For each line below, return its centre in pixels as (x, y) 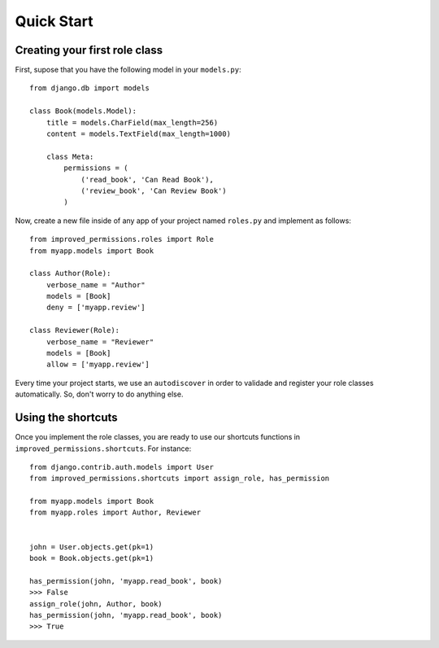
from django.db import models (90, 88)
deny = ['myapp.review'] (96, 308)
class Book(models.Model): (83, 111)
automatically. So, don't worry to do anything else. (99, 394)
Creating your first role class (89, 50)
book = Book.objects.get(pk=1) (92, 558)
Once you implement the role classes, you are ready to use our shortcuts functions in (158, 437)
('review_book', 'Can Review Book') (154, 190)
